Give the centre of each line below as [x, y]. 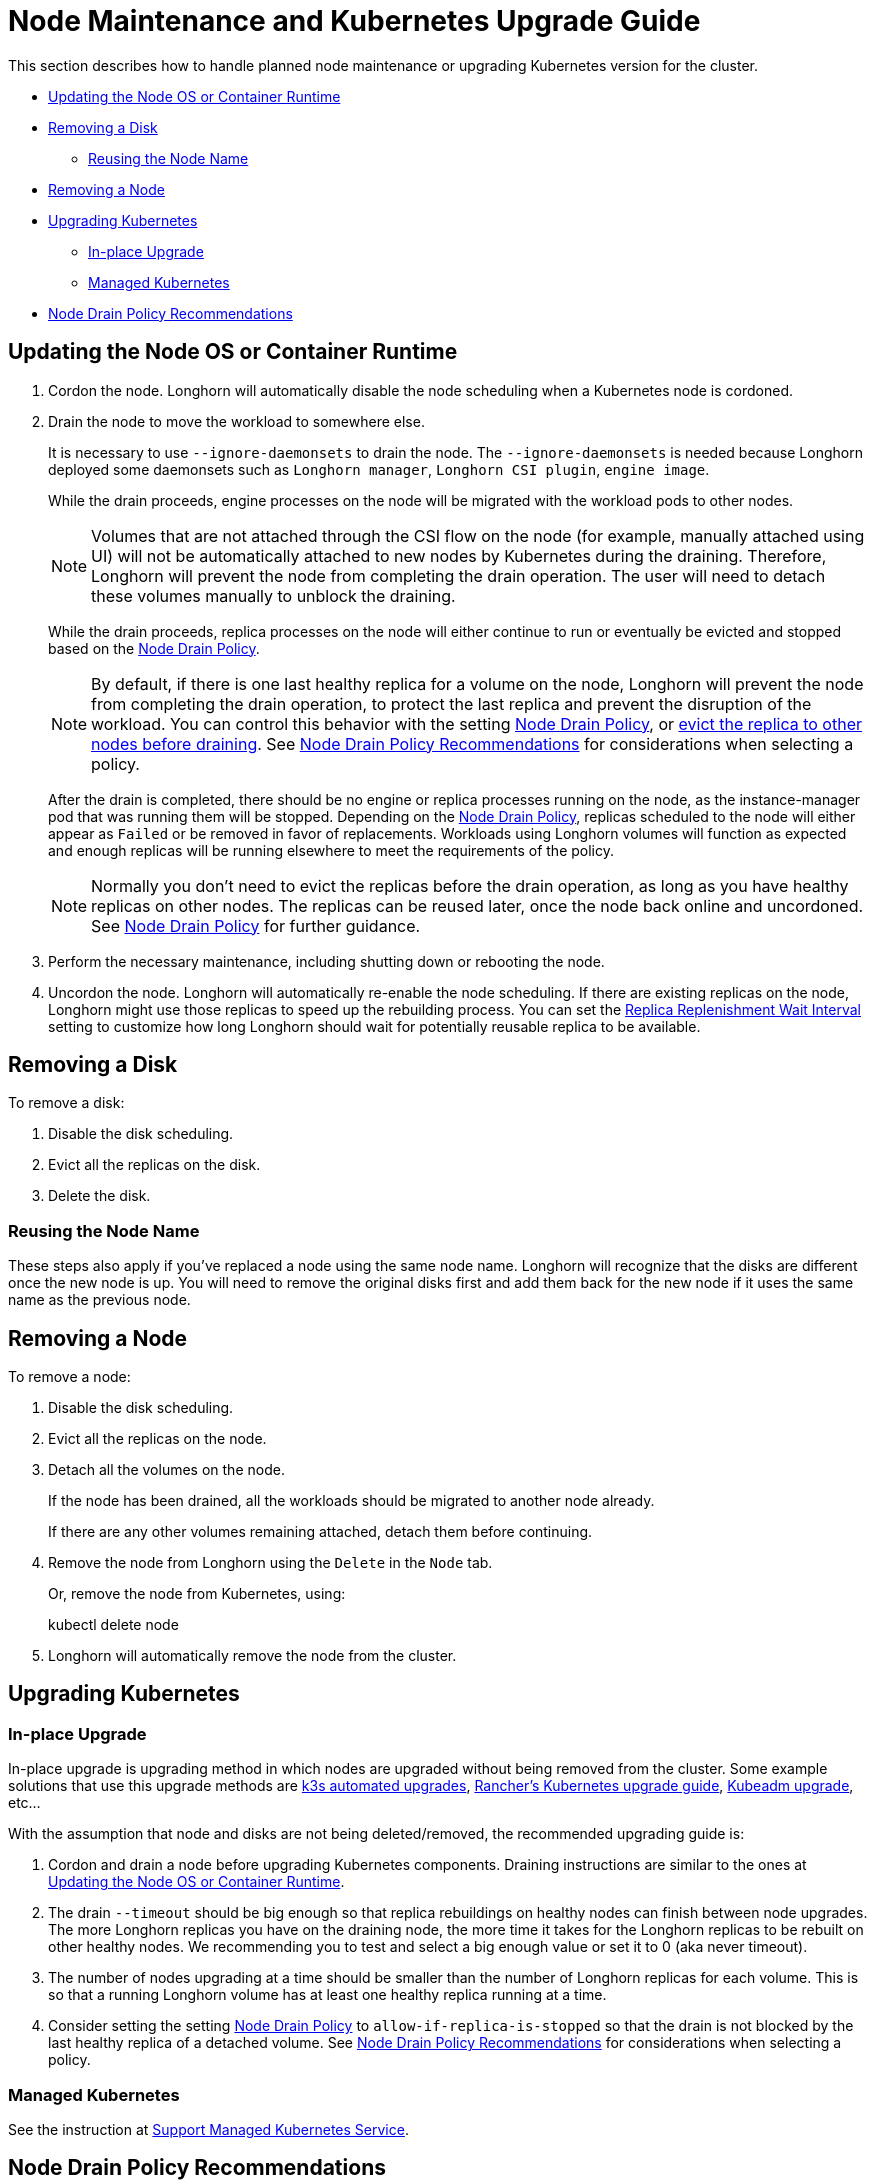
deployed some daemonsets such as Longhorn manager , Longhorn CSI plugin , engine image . [379, 469]
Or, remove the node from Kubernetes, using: [197, 1594]
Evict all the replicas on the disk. [154, 1165]
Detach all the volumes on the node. [166, 1470]
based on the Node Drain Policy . [154, 648]
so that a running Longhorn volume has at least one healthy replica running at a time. [327, 1995]
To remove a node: [69, 1377]
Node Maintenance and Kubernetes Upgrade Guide [354, 21]
